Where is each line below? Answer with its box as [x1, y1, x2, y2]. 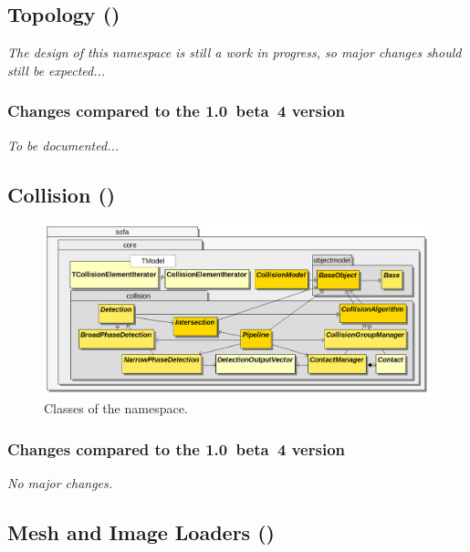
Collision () [7, 180, 116, 208]
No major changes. [7, 473, 113, 492]
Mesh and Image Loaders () [7, 517, 275, 546]
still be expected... [7, 60, 106, 79]
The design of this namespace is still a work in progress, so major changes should [7, 43, 462, 62]
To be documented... [7, 135, 120, 154]
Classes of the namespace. [44, 399, 188, 418]
